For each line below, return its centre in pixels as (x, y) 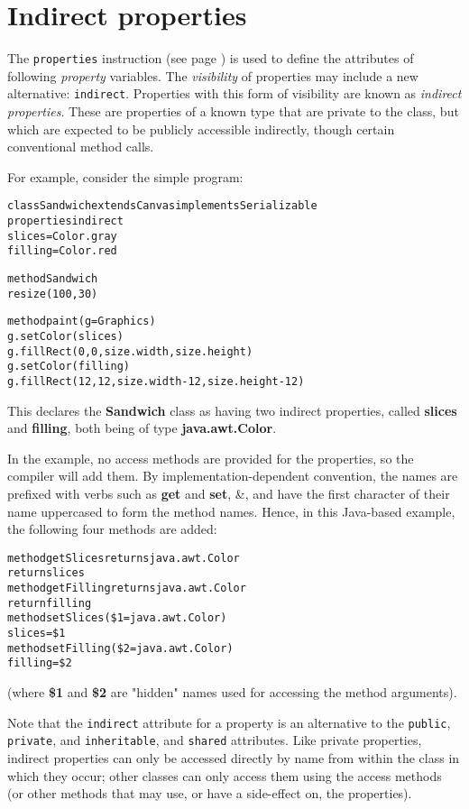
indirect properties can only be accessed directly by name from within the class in (234, 757)
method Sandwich (53, 279)
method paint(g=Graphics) (82, 322)
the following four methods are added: (112, 529)
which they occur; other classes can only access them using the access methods (225, 775)
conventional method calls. (81, 147)
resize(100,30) (53, 294)
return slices (46, 573)
